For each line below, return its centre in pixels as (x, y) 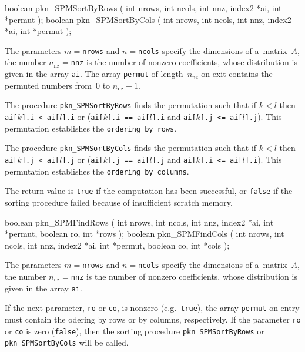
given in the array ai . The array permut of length (94, 74)
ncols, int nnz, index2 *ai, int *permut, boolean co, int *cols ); (117, 245)
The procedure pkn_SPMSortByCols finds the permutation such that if (131, 148)
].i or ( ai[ (83, 116)
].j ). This (263, 116)
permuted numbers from (48, 85)
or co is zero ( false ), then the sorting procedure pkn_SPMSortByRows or (135, 331)
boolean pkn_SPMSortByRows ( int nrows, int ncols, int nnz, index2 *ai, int (143, 8)
